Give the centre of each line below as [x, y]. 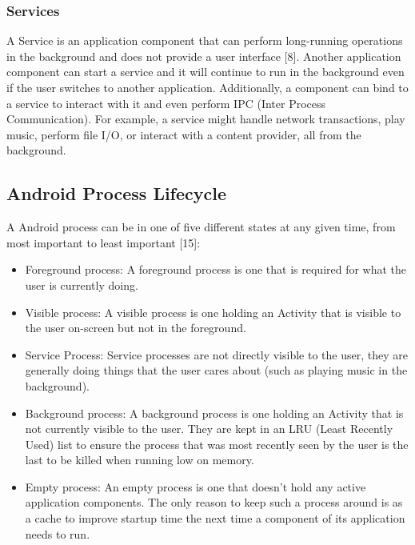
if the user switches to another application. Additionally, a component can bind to [207, 87]
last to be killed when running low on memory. [140, 460]
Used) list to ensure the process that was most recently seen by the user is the [217, 444]
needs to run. [58, 533]
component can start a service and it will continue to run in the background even [206, 72]
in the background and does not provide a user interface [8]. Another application [204, 56]
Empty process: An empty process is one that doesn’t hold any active [196, 486]
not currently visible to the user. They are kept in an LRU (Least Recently [209, 429]
